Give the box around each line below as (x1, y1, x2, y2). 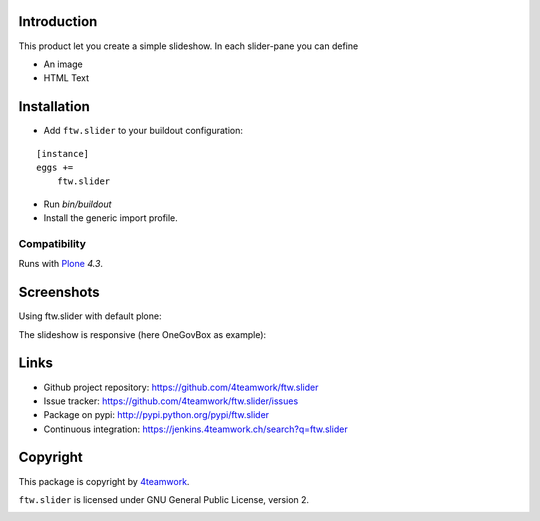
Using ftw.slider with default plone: (18, 310, 162, 322)
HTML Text (43, 72, 90, 84)
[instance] (36, 148, 90, 159)
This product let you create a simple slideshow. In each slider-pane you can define (18, 40, 359, 52)
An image (43, 58, 84, 70)
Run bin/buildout (43, 198, 112, 210)
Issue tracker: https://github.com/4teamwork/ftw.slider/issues (43, 395, 299, 407)
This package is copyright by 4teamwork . (18, 475, 190, 487)
